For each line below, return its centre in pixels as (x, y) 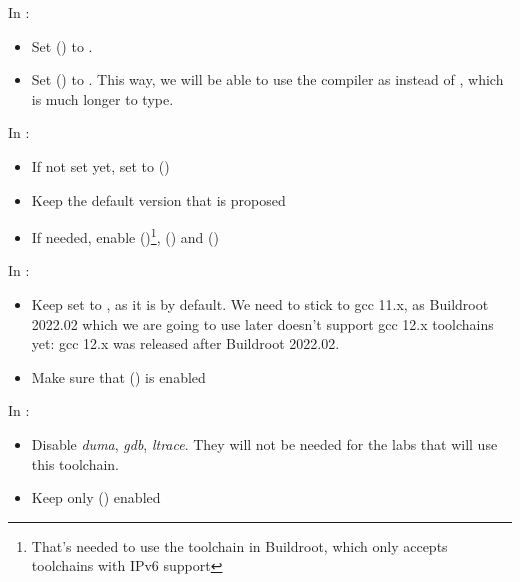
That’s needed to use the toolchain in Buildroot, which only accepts (239, 545)
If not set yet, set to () (100, 165)
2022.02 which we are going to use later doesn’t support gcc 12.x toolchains (262, 323)
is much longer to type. (102, 98)
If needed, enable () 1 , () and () (125, 235)
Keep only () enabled (96, 497)
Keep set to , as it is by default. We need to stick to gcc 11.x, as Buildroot (260, 304)
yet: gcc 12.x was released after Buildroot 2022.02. (185, 343)
